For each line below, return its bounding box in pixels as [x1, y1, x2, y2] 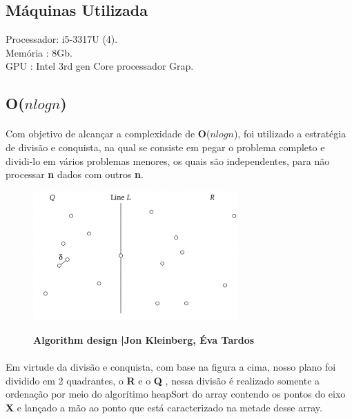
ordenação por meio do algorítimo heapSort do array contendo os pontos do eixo [6, 387, 346, 401]
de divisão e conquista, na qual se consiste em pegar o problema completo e [6, 139, 325, 154]
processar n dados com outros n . [6, 167, 144, 182]
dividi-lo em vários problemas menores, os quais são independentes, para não [6, 153, 330, 168]
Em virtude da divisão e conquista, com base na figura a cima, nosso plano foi [6, 360, 336, 374]
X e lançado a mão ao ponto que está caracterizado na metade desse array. [6, 400, 322, 415]
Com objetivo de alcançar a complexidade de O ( [6, 126, 211, 141]
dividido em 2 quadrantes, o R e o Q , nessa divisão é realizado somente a [6, 373, 320, 387]
